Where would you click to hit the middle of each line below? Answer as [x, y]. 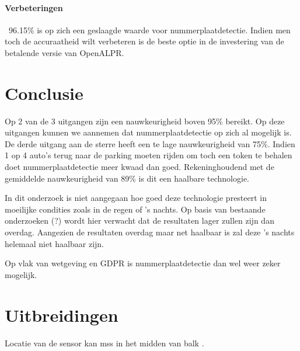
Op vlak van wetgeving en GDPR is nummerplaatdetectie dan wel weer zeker [143, 263]
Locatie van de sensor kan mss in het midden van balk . [104, 343]
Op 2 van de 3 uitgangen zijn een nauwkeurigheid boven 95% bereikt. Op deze [145, 121]
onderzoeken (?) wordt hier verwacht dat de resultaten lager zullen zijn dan [139, 220]
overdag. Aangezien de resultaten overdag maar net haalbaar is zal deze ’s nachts [150, 232]
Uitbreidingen [62, 314]
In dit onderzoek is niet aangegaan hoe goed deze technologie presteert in [136, 198]
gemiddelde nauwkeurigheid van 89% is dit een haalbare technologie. [127, 178]
